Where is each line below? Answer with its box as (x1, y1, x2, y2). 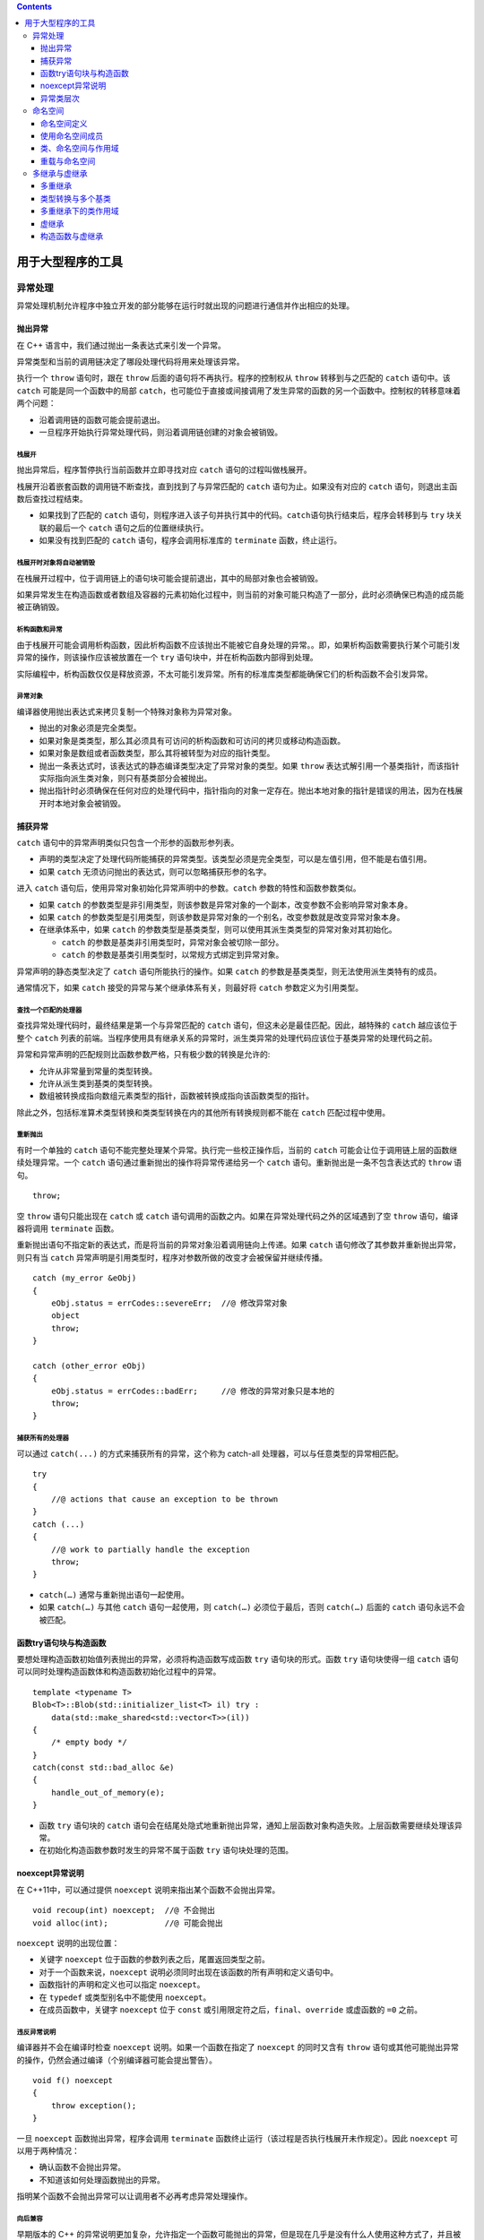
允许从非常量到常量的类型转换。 (39, 1065, 157, 1076)
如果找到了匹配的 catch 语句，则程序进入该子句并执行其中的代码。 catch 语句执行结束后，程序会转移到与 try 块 (39, 510, 455, 521)
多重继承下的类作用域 (40, 206, 119, 217)
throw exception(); (50, 2100, 137, 2110)
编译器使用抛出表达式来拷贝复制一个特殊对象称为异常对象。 (16, 706, 237, 717)
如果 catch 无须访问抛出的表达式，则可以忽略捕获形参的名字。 (39, 866, 272, 877)
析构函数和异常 (16, 625, 63, 634)
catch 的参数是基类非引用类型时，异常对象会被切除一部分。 (61, 936, 284, 947)
